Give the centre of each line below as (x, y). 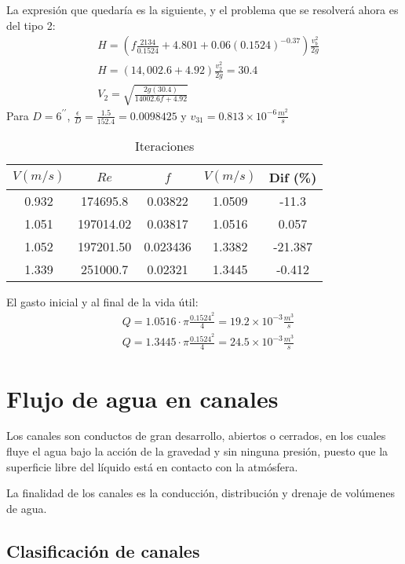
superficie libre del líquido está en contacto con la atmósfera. (152, 466)
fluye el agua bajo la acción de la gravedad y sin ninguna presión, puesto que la (197, 451)
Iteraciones (165, 145)
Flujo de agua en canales (142, 398)
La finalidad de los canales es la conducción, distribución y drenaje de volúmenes (201, 493)
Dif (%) (293, 177)
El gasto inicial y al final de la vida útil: (102, 301)
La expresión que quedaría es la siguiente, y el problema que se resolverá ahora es (202, 9)
